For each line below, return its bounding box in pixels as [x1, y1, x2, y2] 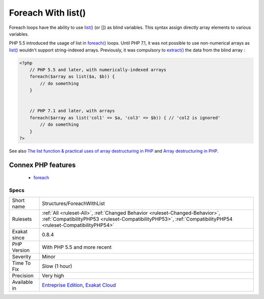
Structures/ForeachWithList [42, 200, 105, 207]
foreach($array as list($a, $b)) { [29, 74, 115, 79]
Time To [12, 259, 31, 266]
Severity [12, 253, 31, 260]
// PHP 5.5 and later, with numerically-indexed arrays [29, 67, 167, 73]
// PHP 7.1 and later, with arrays [29, 108, 115, 114]
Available [12, 278, 33, 285]
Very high [42, 272, 65, 279]
